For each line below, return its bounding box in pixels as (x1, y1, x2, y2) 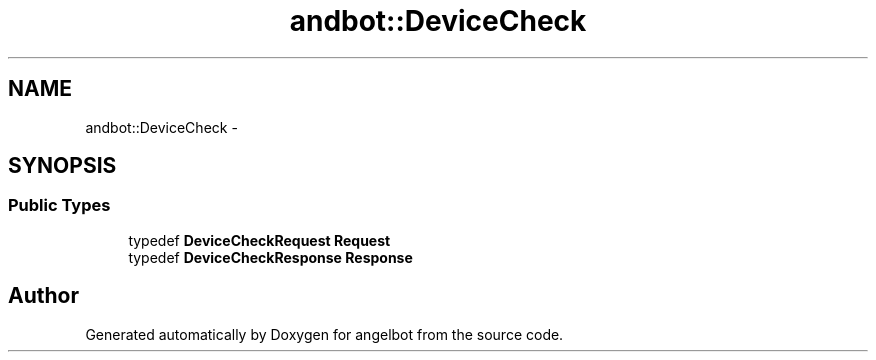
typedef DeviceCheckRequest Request (128, 231, 391, 249)
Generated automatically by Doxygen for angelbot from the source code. (85, 325, 564, 343)
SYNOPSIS (8, 153, 117, 179)
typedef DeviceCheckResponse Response (128, 248, 413, 266)
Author (8, 283, 79, 309)
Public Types (8, 195, 111, 216)
